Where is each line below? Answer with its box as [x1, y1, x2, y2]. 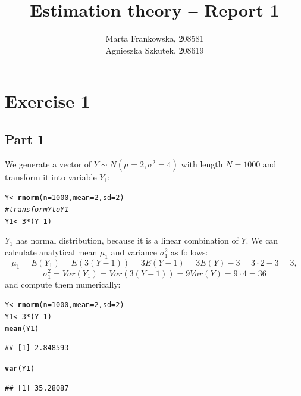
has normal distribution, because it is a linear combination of [15, 234, 239, 247]
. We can [246, 234, 278, 247]
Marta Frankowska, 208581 [105, 32, 204, 45]
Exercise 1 [5, 89, 90, 113]
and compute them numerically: [5, 277, 121, 290]
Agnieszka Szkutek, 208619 [105, 43, 204, 56]
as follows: [171, 245, 208, 258]
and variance [111, 245, 158, 258]
